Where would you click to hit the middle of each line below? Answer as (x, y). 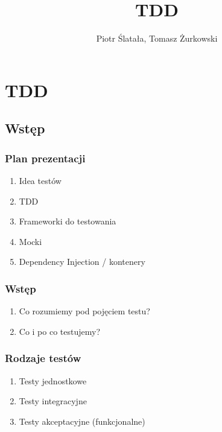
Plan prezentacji (45, 158)
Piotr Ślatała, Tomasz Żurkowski (157, 38)
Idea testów (40, 180)
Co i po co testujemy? (60, 331)
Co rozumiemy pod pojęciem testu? (84, 311)
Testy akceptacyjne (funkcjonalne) (82, 421)
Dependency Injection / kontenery (82, 262)
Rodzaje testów (43, 358)
